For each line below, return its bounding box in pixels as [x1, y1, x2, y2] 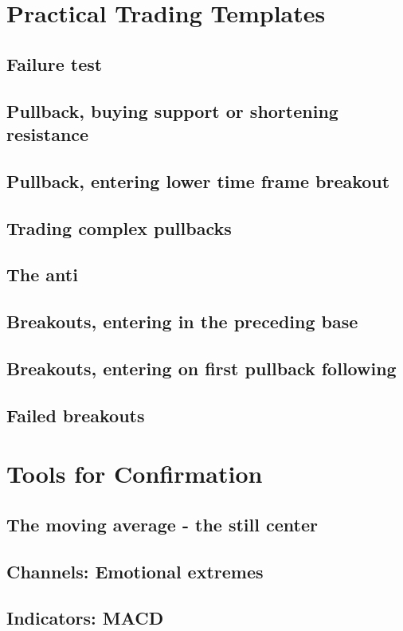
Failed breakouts [6, 402, 145, 427]
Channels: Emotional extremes [6, 558, 264, 583]
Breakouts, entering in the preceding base [6, 309, 358, 334]
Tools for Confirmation [6, 457, 263, 490]
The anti [6, 262, 78, 287]
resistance [6, 121, 89, 146]
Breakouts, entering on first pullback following [6, 355, 397, 380]
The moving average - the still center [6, 511, 318, 536]
